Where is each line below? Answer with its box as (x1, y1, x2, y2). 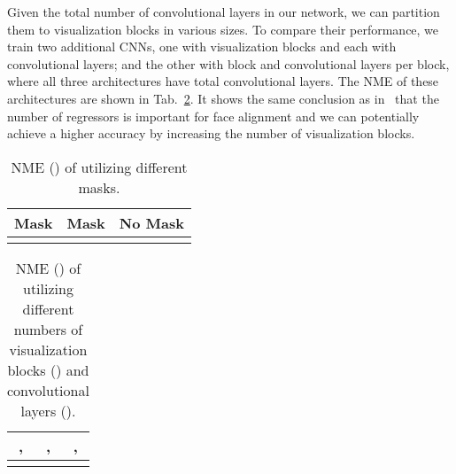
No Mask (119, 212, 184, 233)
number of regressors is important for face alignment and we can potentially (7, 106, 420, 125)
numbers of (13, 318, 83, 339)
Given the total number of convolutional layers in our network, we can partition (7, 3, 440, 20)
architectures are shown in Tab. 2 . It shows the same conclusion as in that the (7, 89, 439, 107)
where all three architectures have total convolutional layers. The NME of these (7, 72, 439, 90)
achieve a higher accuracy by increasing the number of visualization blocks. (7, 124, 415, 143)
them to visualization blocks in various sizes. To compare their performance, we (7, 19, 439, 38)
